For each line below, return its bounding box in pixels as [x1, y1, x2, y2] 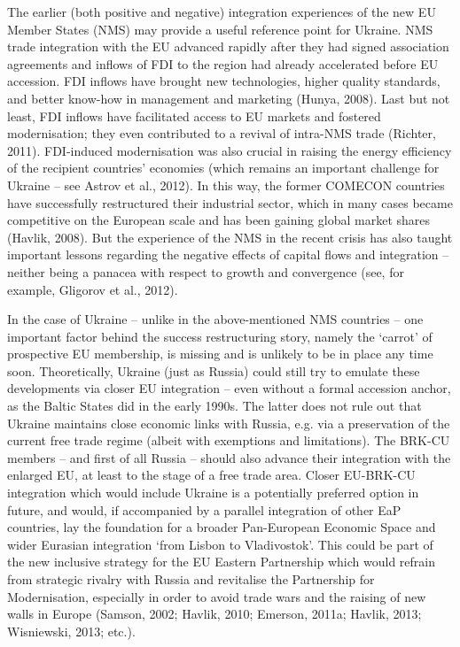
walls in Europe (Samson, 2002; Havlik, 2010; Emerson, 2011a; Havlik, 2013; [7, 605, 422, 623]
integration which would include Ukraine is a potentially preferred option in [7, 483, 419, 502]
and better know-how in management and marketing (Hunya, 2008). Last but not [7, 89, 450, 107]
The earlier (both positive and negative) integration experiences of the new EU [7, 3, 436, 20]
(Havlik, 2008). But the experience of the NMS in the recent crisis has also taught [7, 227, 453, 246]
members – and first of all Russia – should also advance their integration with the [7, 448, 451, 466]
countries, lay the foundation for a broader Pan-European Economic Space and [7, 518, 436, 536]
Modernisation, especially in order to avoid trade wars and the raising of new [7, 587, 426, 605]
